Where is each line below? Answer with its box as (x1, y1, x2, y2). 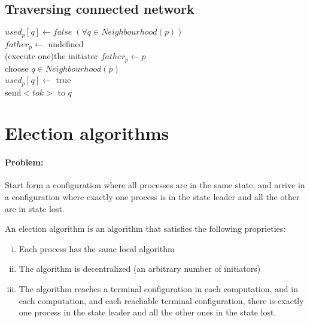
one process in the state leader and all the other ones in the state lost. (19, 306, 276, 318)
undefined (48, 37, 84, 50)
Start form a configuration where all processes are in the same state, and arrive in (5, 179, 305, 191)
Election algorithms (5, 121, 169, 145)
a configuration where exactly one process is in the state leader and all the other (5, 190, 300, 203)
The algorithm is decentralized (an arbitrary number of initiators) (19, 262, 261, 275)
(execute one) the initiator (5, 50, 98, 62)
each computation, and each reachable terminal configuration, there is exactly (19, 294, 304, 306)
